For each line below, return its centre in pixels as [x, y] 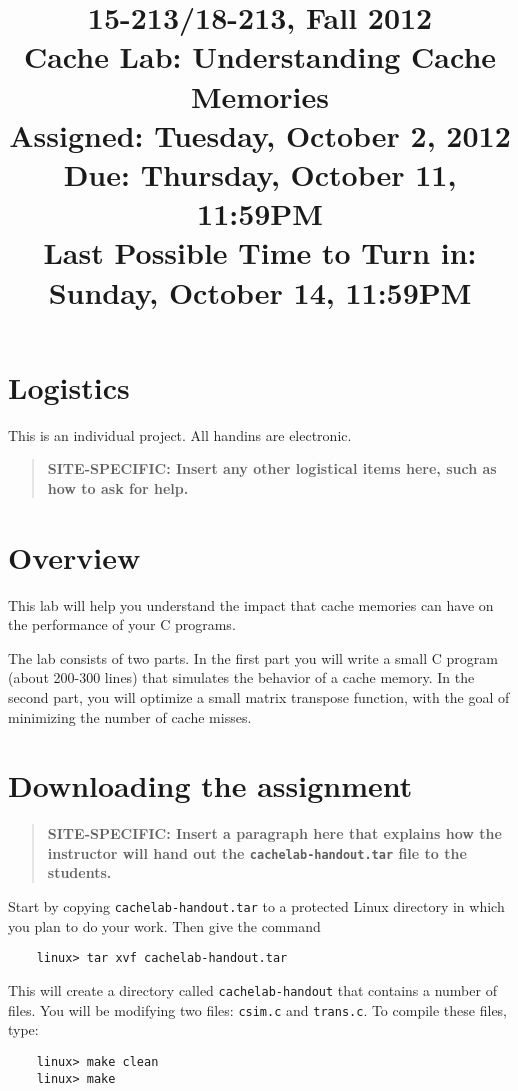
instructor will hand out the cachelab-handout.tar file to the [257, 852]
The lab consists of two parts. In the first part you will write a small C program [253, 657]
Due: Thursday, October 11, [260, 173]
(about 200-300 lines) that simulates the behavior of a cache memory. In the [241, 677]
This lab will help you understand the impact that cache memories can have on [251, 604]
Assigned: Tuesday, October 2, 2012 [260, 134]
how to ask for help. [118, 487]
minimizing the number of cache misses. [130, 716]
